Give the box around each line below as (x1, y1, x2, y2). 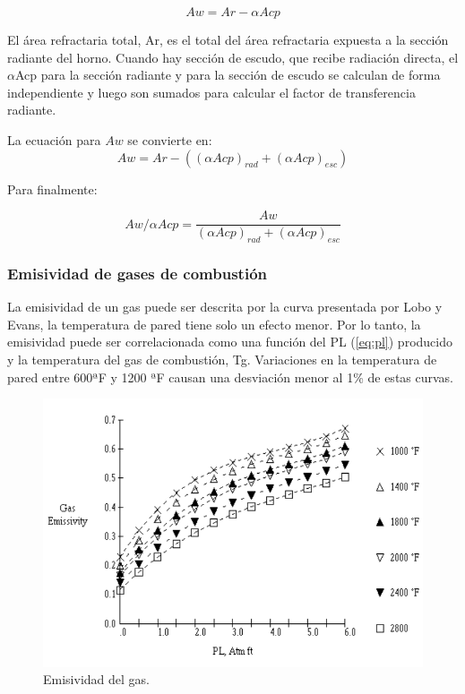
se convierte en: (127, 130, 212, 149)
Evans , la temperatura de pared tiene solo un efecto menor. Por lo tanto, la (7, 314, 421, 333)
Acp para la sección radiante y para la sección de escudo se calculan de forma (14, 65, 441, 84)
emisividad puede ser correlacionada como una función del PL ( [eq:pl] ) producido (7, 332, 452, 351)
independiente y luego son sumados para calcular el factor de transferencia (7, 82, 416, 101)
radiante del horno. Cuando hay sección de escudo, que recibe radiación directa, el (7, 47, 459, 66)
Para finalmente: (7, 179, 98, 198)
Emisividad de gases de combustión (7, 261, 267, 284)
